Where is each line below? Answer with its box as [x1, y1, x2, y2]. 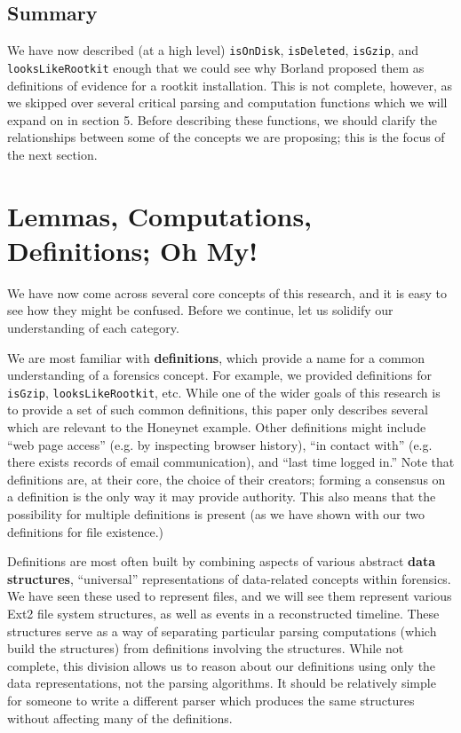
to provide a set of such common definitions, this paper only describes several [7, 400, 428, 419]
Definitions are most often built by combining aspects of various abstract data [7, 552, 435, 571]
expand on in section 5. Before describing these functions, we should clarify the [7, 110, 438, 129]
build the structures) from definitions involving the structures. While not [7, 639, 404, 658]
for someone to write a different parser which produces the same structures [7, 690, 415, 709]
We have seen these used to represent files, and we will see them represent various [7, 587, 452, 605]
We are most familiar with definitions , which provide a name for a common [7, 348, 425, 366]
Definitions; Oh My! [7, 232, 258, 268]
